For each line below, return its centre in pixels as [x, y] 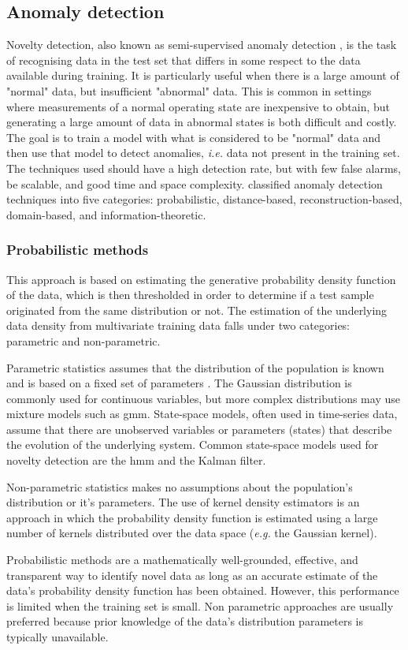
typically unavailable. [57, 637]
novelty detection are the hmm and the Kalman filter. [136, 460]
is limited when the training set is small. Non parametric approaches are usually [200, 605]
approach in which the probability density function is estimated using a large [192, 517]
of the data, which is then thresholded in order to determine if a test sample [190, 295]
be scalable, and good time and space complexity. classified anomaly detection [195, 183]
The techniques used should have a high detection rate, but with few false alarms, [204, 168]
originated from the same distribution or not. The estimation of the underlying [197, 310]
